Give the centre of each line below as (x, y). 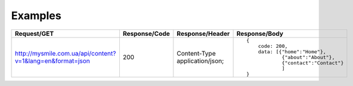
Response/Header (203, 33)
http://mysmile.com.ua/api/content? (65, 54)
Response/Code (146, 33)
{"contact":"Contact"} (313, 63)
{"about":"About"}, (308, 57)
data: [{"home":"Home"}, (292, 52)
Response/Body (260, 33)
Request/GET (34, 33)
